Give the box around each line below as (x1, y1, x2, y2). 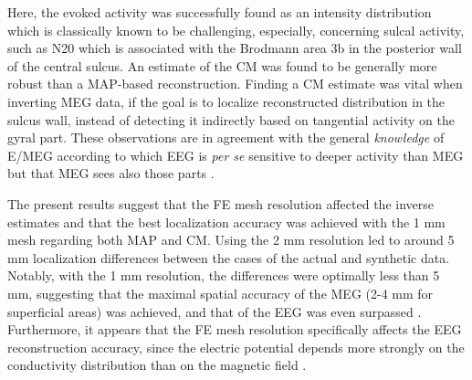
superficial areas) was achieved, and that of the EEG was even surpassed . (7, 301, 422, 321)
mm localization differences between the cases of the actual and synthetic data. (7, 248, 450, 267)
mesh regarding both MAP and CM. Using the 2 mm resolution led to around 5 (7, 230, 455, 249)
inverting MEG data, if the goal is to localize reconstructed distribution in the (7, 91, 446, 111)
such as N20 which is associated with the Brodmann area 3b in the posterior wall (7, 38, 462, 58)
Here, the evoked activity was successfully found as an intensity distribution (7, 3, 432, 21)
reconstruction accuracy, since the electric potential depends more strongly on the (7, 337, 465, 356)
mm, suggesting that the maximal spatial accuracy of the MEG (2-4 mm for (7, 283, 434, 302)
